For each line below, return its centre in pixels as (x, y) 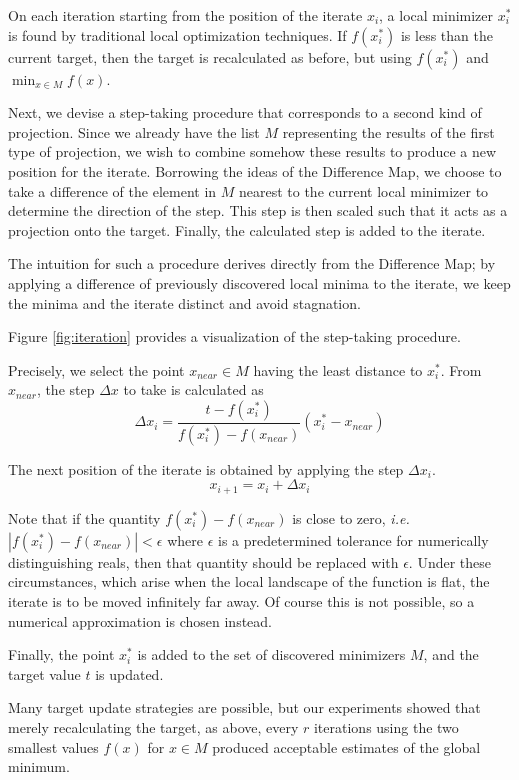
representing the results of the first (388, 131)
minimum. (39, 766)
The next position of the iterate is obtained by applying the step (206, 468)
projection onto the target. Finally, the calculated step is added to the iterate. (247, 229)
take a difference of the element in (112, 190)
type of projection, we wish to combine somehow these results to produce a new (252, 151)
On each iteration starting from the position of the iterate (185, 15)
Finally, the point (61, 654)
